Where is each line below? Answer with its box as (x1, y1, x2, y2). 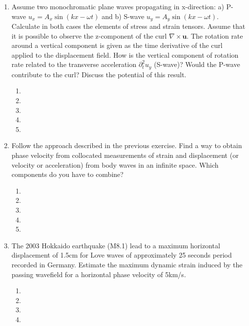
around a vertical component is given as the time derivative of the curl (11, 40, 223, 50)
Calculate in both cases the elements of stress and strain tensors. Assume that (11, 21, 246, 31)
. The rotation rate (187, 30, 243, 41)
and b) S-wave (102, 11, 145, 21)
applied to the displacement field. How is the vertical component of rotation (11, 49, 239, 60)
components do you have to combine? (11, 169, 124, 179)
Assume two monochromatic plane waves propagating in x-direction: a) (11, 1, 224, 11)
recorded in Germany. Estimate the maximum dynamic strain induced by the (11, 259, 243, 269)
